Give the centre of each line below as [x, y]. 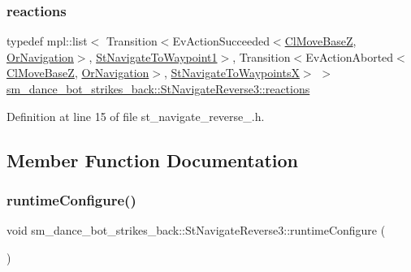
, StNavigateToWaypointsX [232, 73]
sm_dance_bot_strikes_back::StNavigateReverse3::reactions [158, 89]
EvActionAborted [350, 56]
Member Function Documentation [153, 160]
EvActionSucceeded [221, 41]
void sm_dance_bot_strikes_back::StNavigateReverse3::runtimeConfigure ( [196, 230]
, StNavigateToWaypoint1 [153, 56]
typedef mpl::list [47, 41]
